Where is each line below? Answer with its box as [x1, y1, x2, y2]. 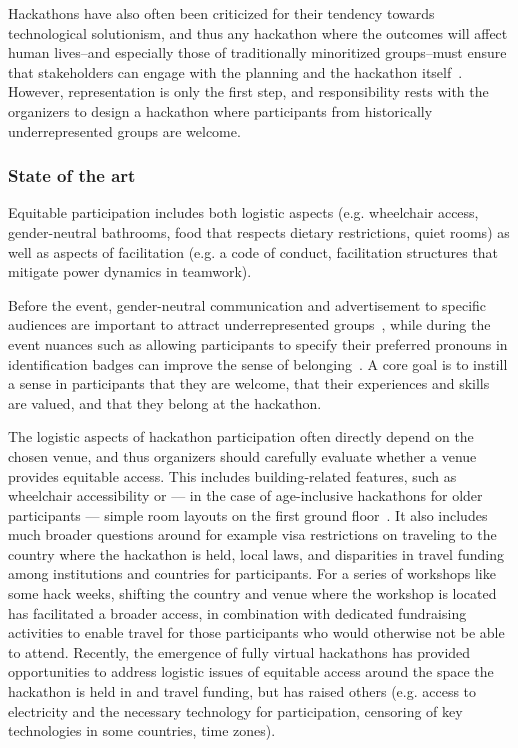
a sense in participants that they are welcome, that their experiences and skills [8, 373, 490, 394]
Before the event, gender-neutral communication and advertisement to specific [8, 294, 487, 315]
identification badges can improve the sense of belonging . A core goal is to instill [8, 353, 508, 374]
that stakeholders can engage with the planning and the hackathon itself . [8, 61, 463, 82]
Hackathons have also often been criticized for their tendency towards [8, 3, 435, 23]
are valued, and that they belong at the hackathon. [8, 392, 322, 413]
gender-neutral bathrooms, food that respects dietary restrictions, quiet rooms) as [8, 221, 510, 242]
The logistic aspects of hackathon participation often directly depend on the [8, 426, 474, 447]
